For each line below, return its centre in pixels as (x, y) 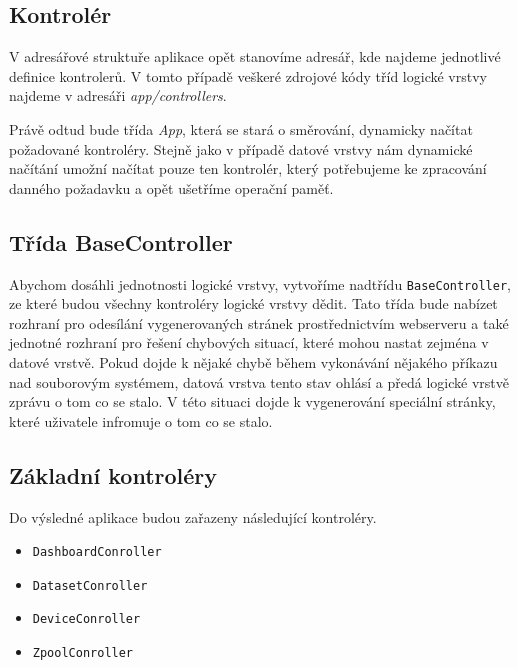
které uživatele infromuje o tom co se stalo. (141, 420)
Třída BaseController (121, 241)
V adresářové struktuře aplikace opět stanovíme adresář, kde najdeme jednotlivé (255, 56)
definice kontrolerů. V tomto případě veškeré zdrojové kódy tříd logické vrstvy (248, 75)
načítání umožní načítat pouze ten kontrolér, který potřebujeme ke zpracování (248, 168)
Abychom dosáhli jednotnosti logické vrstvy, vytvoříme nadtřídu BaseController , (260, 283)
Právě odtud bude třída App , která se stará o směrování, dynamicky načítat (241, 128)
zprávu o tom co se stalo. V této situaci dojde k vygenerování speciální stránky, (252, 401)
